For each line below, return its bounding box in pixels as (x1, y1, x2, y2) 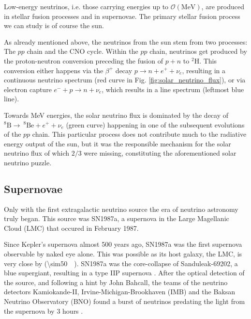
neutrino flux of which (4, 148, 70, 158)
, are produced (201, 1, 244, 11)
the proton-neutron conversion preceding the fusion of (4, 55, 163, 65)
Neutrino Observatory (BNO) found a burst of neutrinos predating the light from (4, 296, 245, 306)
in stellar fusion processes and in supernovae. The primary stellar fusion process (4, 11, 240, 21)
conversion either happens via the (4, 65, 103, 75)
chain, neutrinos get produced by (149, 46, 247, 56)
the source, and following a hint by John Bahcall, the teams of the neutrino (4, 277, 228, 287)
